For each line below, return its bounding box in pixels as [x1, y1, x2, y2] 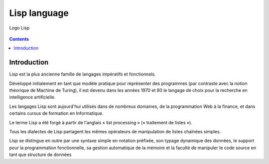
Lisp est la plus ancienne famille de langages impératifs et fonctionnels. [9, 71, 156, 77]
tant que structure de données [9, 152, 72, 158]
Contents [9, 36, 29, 42]
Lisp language [9, 7, 69, 18]
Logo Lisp [9, 25, 30, 31]
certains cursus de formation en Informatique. [9, 110, 104, 116]
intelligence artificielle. [9, 94, 56, 100]
